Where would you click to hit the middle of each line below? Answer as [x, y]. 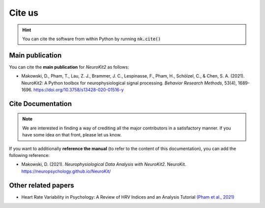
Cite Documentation [40, 104]
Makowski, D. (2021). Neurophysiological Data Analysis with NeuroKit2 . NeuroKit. [104, 164]
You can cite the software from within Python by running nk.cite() [92, 39]
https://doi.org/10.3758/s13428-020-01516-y [79, 90]
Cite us [24, 13]
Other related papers [42, 185]
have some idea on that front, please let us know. [72, 135]
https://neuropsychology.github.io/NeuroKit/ [66, 171]
